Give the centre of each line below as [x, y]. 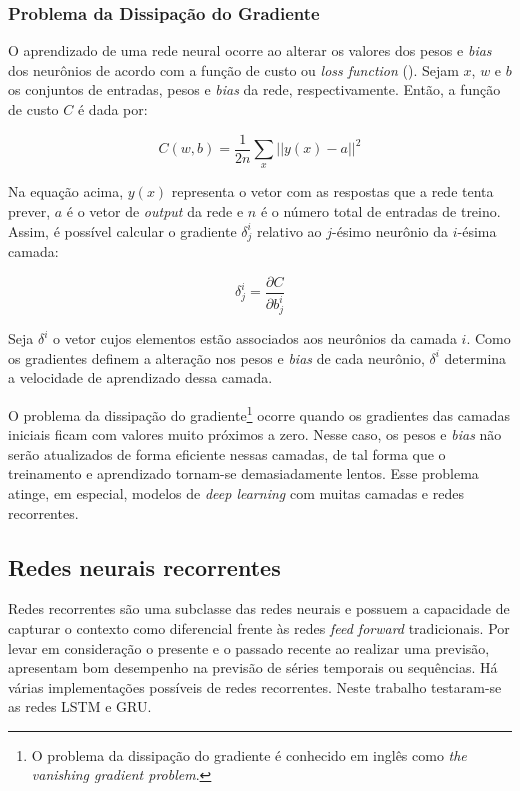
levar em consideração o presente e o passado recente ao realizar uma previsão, [249, 647]
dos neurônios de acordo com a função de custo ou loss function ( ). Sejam [233, 69]
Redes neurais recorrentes [144, 566]
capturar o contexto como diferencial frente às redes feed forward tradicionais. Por [259, 627]
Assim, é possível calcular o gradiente [122, 230]
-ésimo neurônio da [390, 230]
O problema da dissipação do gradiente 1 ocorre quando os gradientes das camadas [259, 413]
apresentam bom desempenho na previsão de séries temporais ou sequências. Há [253, 667]
